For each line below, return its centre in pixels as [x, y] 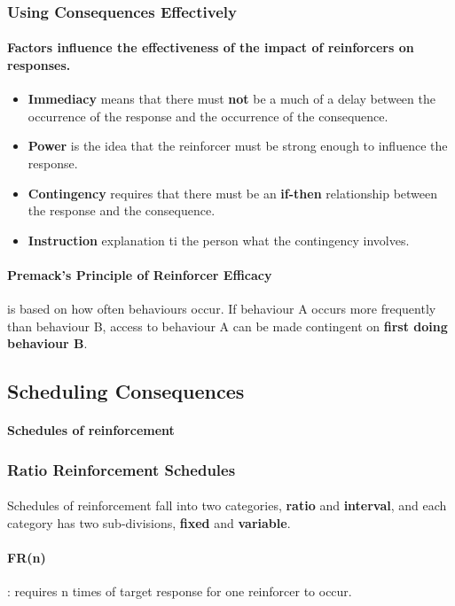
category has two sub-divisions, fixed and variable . [149, 522]
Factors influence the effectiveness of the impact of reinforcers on [211, 47]
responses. [39, 65]
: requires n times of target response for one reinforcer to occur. [180, 591]
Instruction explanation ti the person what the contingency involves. [219, 240]
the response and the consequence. [122, 210]
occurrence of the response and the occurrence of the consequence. [208, 116]
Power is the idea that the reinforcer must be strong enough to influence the [238, 146]
